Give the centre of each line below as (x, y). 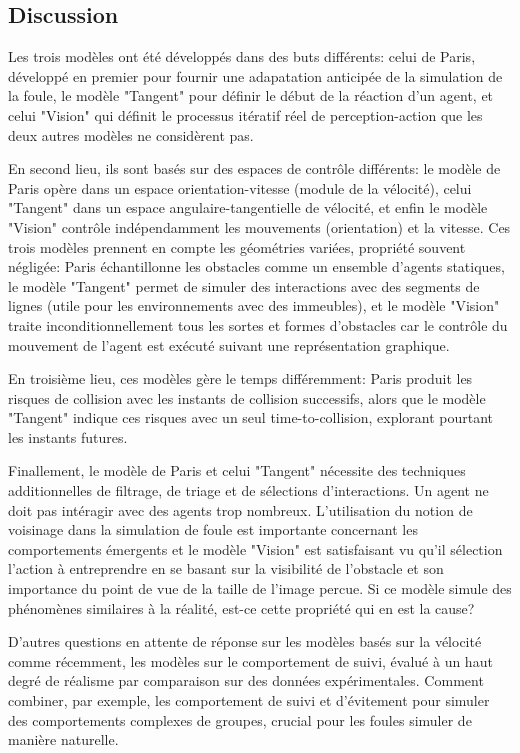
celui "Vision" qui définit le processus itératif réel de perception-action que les (245, 114)
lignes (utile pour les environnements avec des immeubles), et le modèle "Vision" (254, 305)
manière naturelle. (63, 739)
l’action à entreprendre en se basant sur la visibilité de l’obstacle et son (226, 568)
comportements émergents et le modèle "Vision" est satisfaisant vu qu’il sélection (255, 548)
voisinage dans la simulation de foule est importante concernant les (213, 529)
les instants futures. (68, 436)
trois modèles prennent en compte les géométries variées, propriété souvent (237, 246)
